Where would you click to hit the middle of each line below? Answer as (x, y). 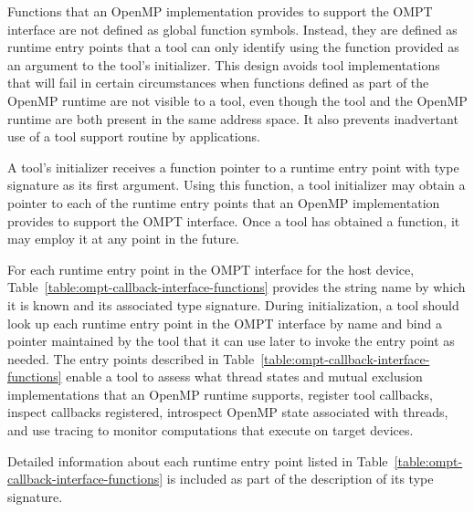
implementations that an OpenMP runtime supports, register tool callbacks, (220, 394)
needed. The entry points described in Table (131, 358)
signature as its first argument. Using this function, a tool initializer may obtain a (237, 185)
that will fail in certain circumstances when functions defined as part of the (218, 83)
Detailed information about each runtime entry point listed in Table (198, 460)
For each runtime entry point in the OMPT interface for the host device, (211, 269)
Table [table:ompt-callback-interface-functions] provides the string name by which (237, 287)
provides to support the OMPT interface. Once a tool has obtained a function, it (234, 220)
